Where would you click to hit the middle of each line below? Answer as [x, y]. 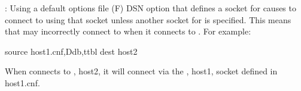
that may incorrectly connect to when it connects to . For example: [128, 31]
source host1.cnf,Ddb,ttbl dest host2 [71, 51]
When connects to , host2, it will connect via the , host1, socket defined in [141, 71]
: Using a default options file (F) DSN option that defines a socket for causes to [150, 8]
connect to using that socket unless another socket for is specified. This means [148, 19]
